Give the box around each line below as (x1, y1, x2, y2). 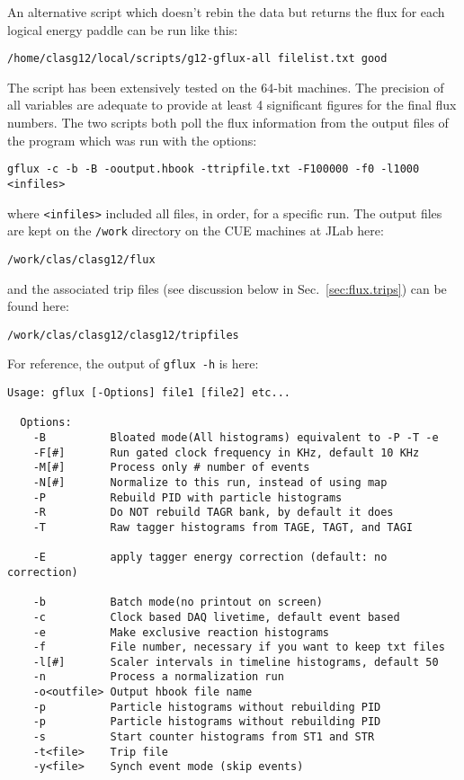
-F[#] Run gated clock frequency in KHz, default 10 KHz (32, 446, 420, 459)
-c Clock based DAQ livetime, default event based (32, 610, 400, 624)
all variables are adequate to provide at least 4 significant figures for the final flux (7, 95, 457, 114)
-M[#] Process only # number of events (32, 461, 310, 474)
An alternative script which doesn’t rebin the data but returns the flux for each (7, 3, 445, 21)
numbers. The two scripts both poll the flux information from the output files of (7, 113, 449, 132)
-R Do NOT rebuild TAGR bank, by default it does (32, 506, 394, 519)
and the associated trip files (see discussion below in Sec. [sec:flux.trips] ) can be (7, 279, 447, 297)
